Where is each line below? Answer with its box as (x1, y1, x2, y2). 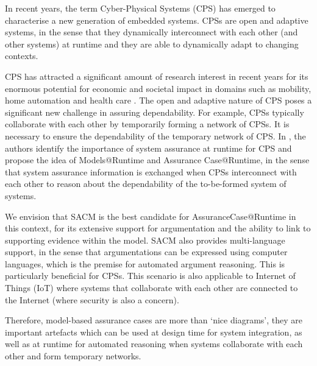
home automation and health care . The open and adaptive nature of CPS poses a (5, 94, 312, 107)
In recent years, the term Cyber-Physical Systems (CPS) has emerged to (5, 2, 276, 14)
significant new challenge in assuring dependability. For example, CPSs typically (5, 105, 304, 118)
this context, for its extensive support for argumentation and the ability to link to (5, 222, 311, 234)
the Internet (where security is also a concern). (5, 293, 179, 306)
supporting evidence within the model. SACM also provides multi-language (5, 233, 285, 246)
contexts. (5, 49, 38, 62)
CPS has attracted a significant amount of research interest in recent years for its (5, 69, 308, 82)
